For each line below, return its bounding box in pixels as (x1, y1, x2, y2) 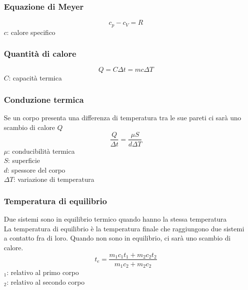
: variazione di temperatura (13, 174, 94, 184)
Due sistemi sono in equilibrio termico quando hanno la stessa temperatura (4, 214, 227, 224)
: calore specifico (7, 27, 56, 37)
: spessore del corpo (7, 164, 65, 175)
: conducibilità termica (8, 145, 75, 156)
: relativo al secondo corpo (6, 276, 85, 287)
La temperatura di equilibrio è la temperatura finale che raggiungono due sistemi (4, 223, 245, 233)
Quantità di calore (4, 48, 77, 60)
